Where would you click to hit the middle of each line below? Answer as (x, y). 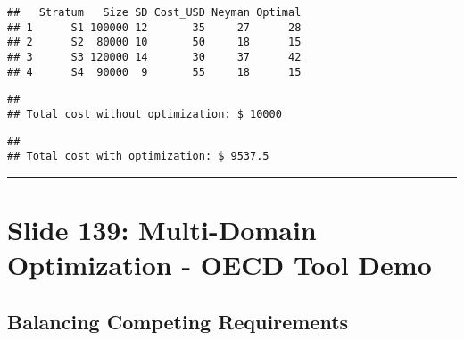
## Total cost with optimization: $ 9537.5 (138, 157)
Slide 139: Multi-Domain (162, 230)
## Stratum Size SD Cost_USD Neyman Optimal (154, 12)
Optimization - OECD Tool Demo (220, 265)
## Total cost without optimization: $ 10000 (145, 114)
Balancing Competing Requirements (178, 321)
